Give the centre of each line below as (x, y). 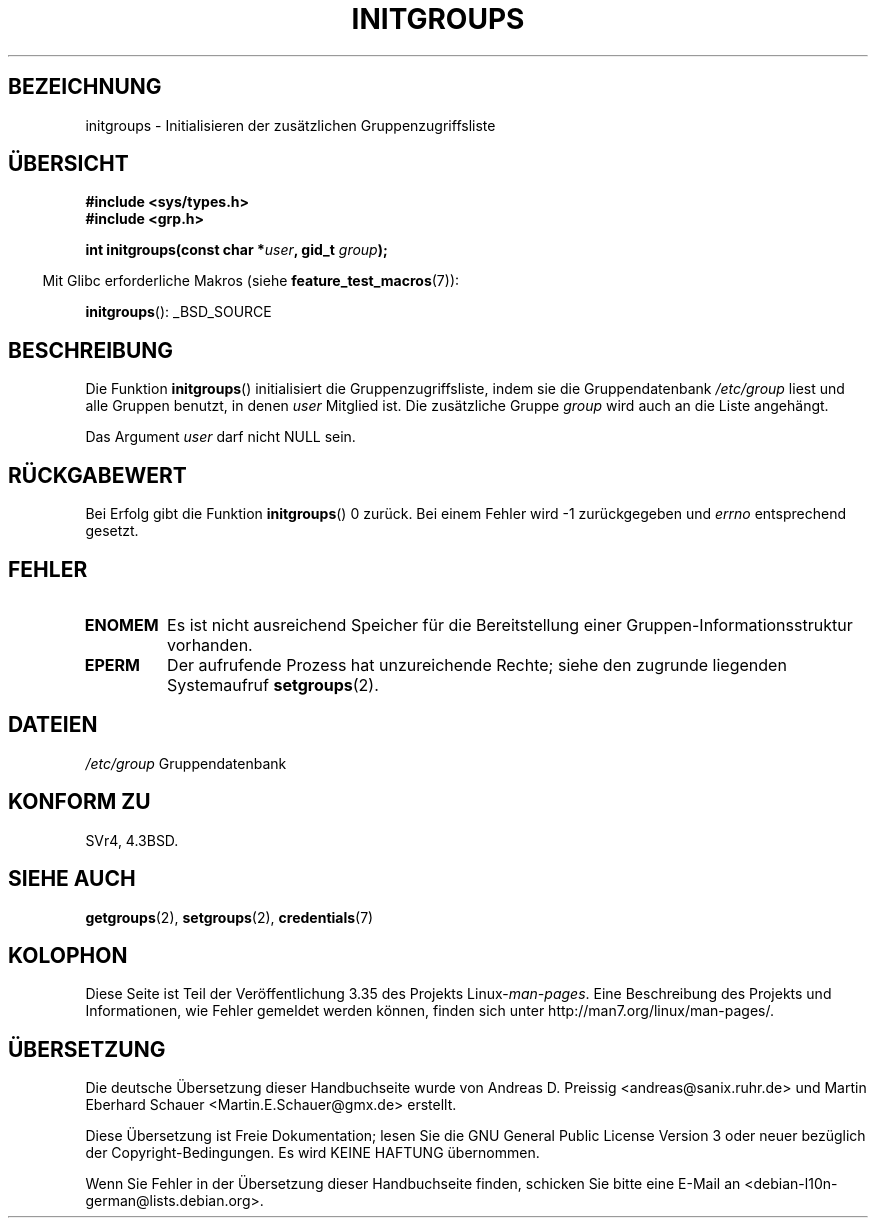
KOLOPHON (68, 955)
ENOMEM (121, 624)
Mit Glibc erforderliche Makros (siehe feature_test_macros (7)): (251, 281)
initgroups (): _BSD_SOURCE (178, 312)
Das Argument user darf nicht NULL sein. (220, 437)
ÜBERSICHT (68, 164)
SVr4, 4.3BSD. (132, 840)
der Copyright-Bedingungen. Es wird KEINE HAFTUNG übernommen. (312, 1153)
